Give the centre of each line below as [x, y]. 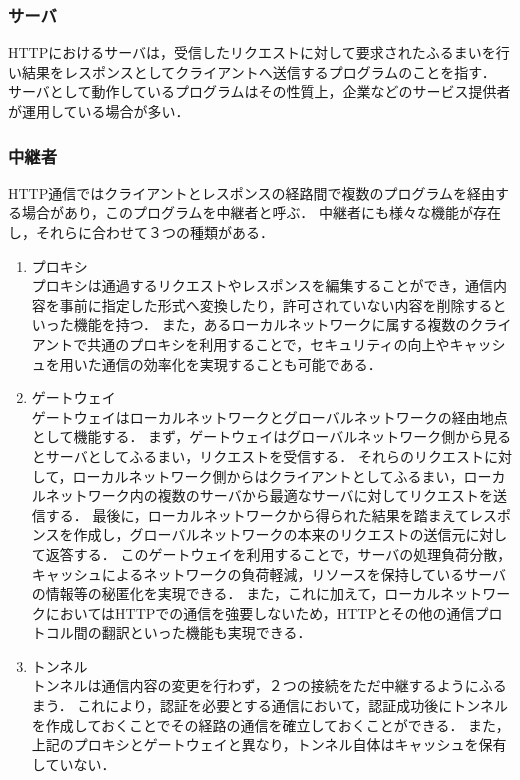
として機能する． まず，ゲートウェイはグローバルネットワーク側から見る [271, 436]
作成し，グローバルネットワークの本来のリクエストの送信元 [269, 534]
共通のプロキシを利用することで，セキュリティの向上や [268, 343]
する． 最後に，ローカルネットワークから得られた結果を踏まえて [257, 514]
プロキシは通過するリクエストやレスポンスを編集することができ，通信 [262, 285]
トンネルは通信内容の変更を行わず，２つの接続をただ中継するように [255, 685]
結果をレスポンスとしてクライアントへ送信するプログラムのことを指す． [258, 71]
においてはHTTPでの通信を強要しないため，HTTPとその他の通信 [260, 612]
